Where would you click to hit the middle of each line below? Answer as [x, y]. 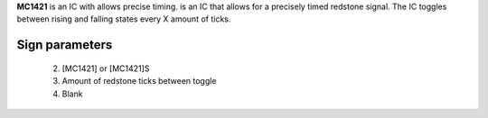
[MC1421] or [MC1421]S [106, 68]
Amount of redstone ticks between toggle [139, 81]
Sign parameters [65, 45]
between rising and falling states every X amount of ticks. [124, 19]
